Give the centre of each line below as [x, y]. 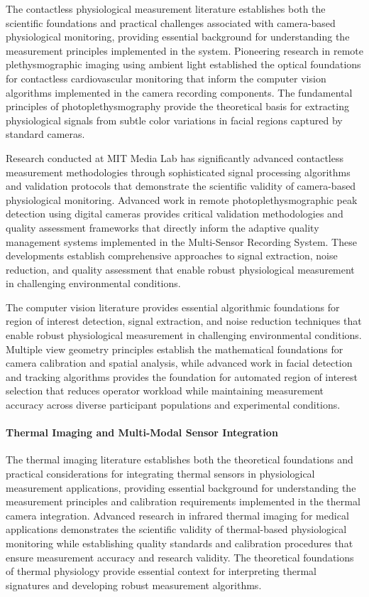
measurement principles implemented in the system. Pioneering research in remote [184, 50]
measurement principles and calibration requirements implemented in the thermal [183, 501]
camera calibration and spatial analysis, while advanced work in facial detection [179, 363]
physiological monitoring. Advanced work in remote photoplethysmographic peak [182, 199]
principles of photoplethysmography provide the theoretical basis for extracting [177, 106]
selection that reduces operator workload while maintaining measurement [165, 391]
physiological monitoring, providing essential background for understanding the [178, 37]
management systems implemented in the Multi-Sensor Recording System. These [181, 241]
